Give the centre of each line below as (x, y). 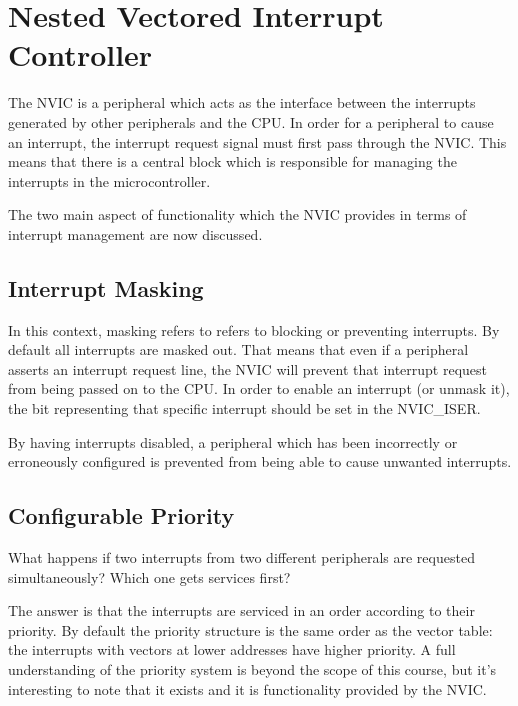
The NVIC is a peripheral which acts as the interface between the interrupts (242, 102)
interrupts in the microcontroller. (109, 180)
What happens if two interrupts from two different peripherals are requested (241, 557)
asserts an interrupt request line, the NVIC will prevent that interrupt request (248, 368)
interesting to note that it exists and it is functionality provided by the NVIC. (247, 688)
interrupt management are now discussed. (135, 233)
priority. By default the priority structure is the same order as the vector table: (250, 629)
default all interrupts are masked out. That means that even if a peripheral (238, 349)
